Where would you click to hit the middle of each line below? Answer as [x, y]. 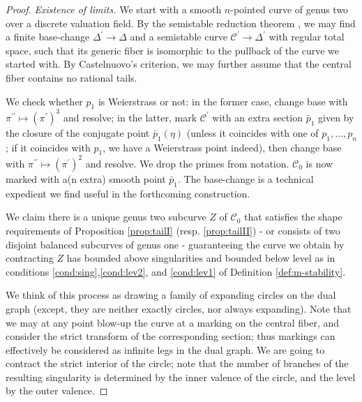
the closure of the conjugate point [78, 132]
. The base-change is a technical [246, 178]
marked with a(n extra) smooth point [86, 178]
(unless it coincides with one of [252, 132]
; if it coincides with [48, 147]
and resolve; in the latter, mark [130, 117]
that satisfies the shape [293, 217]
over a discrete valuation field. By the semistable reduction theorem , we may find [181, 23]
